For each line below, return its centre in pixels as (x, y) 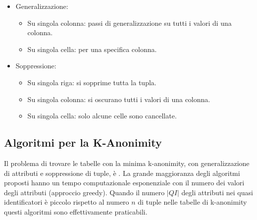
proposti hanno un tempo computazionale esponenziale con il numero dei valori (124, 183)
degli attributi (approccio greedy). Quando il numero (84, 192)
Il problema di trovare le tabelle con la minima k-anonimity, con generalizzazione (127, 163)
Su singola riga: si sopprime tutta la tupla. (92, 82)
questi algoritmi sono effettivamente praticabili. (76, 211)
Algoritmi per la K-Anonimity (83, 142)
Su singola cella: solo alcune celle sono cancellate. (102, 116)
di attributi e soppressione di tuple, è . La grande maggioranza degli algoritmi (122, 173)
